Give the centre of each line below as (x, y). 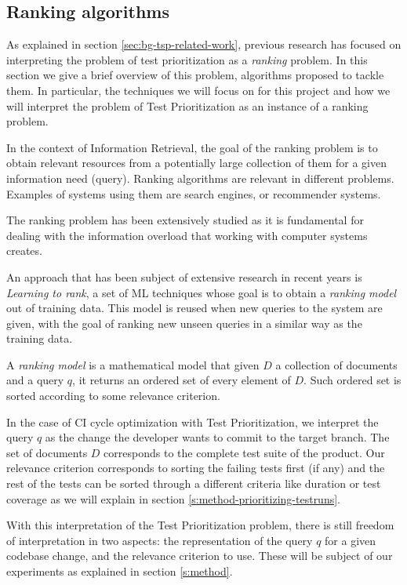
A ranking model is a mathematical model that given (133, 364)
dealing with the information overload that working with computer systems (187, 235)
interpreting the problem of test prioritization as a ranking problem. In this (187, 59)
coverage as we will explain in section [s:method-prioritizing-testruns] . (174, 498)
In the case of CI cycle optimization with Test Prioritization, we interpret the (193, 421)
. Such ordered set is (352, 380)
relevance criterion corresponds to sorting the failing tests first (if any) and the (196, 468)
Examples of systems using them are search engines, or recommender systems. (194, 193)
